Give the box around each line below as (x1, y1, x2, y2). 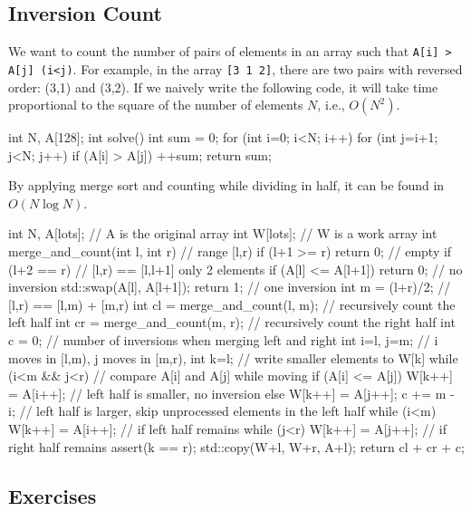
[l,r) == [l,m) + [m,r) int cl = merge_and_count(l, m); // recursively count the (8, 294, 456, 313)
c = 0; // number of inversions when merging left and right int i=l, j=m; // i (8, 331, 438, 350)
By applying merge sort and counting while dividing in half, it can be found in (8, 176, 445, 195)
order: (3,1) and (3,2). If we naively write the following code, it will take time (8, 77, 438, 96)
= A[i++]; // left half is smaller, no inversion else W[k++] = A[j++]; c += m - (8, 383, 455, 402)
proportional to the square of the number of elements (8, 95, 303, 114)
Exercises (8, 481, 97, 509)
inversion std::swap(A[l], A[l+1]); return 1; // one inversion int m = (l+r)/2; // (8, 277, 451, 296)
